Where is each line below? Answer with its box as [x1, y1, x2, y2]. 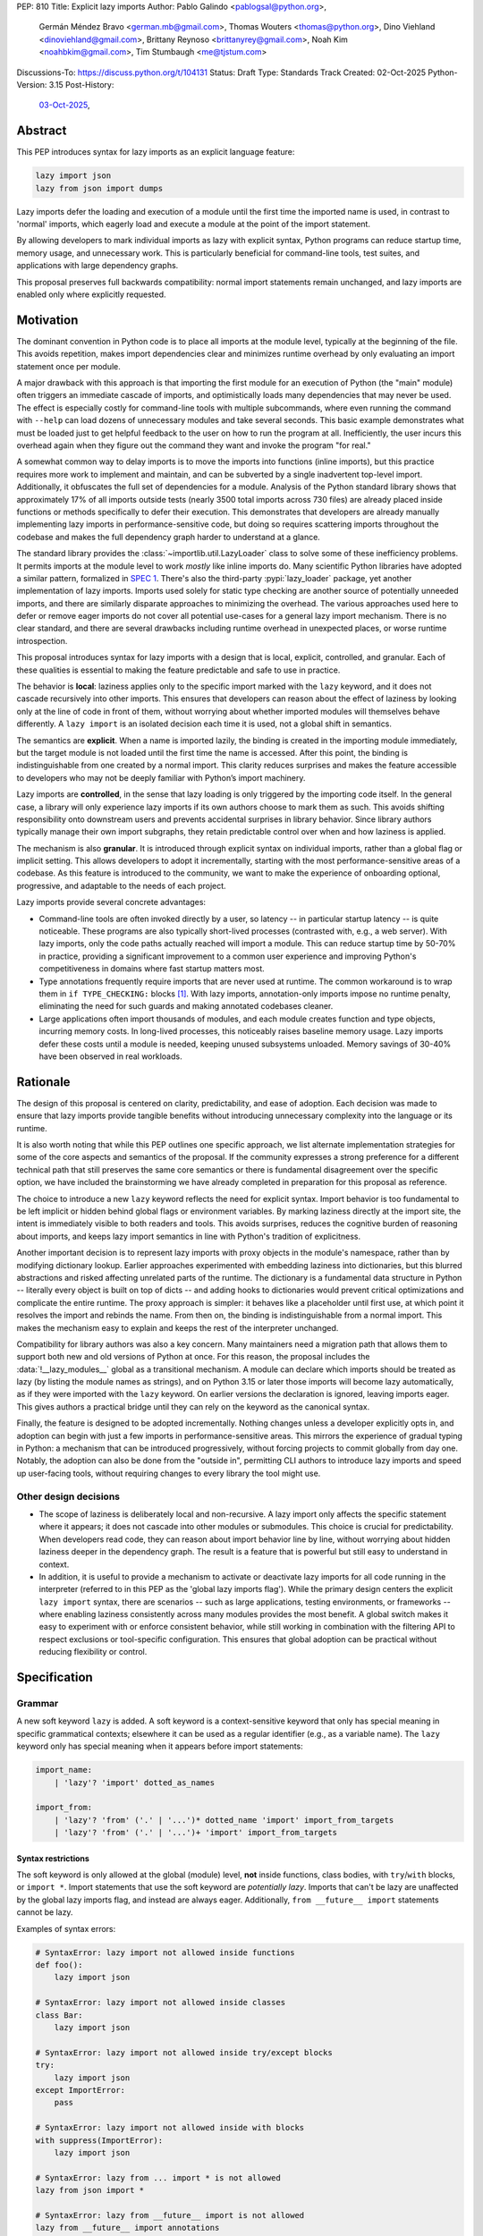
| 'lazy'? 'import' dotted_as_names [54, 1777, 215, 1788]
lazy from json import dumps [35, 183, 164, 193]
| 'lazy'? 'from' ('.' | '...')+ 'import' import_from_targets [54, 1827, 338, 1838]
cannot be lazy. [16, 1907, 73, 1918]
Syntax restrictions [16, 1852, 89, 1864]
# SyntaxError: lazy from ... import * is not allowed [35, 2172, 281, 2182]
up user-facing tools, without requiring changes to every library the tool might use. [16, 1468, 321, 1478]
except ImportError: [35, 2085, 125, 2095]
